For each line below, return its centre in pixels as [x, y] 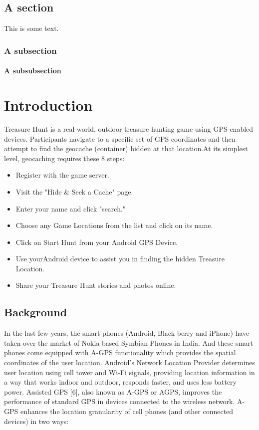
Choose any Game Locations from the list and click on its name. [114, 225]
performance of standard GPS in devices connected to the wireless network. [120, 401]
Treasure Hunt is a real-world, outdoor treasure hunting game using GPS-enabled [129, 128]
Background [36, 312]
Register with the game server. [62, 175]
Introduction [48, 105]
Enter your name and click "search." [71, 208]
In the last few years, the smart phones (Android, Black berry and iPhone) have [127, 333]
